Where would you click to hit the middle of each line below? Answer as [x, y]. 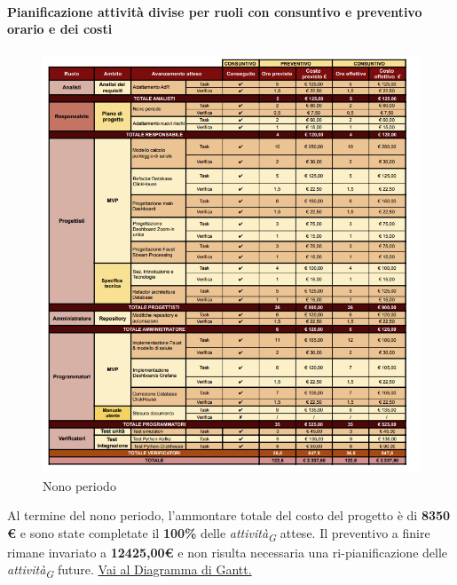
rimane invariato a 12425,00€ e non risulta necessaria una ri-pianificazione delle [228, 552]
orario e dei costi [60, 29]
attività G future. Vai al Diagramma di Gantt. [130, 571]
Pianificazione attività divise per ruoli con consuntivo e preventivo [215, 11]
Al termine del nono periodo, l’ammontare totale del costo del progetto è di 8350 [229, 515]
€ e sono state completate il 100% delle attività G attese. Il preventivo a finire [219, 534]
